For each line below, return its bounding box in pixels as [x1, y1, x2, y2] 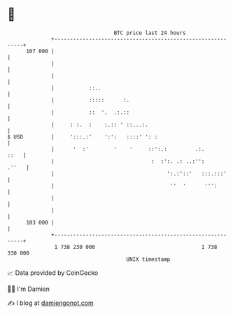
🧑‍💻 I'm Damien [7, 285, 50, 293]
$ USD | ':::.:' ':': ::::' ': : [7, 133, 158, 141]
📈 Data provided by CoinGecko [7, 269, 99, 277]
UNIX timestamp [126, 255, 171, 263]
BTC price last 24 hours [113, 29, 187, 36]
